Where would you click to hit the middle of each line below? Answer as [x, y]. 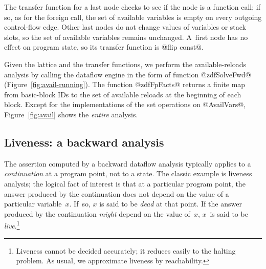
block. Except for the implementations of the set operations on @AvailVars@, [125, 104]
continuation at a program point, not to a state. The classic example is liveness [128, 173]
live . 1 [12, 225]
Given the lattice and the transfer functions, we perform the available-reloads [125, 64]
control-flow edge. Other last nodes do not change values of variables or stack [125, 27]
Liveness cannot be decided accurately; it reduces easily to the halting [126, 250]
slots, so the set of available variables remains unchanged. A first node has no [126, 37]
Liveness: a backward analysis [84, 142]
